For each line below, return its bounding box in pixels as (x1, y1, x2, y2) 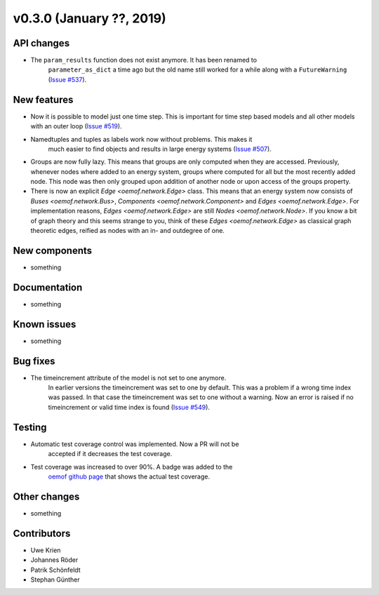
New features (13, 93, 74, 105)
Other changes (13, 490, 80, 502)
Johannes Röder (30, 556, 79, 564)
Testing (13, 421, 47, 433)
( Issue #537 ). (48, 75, 87, 83)
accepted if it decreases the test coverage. (48, 450, 173, 458)
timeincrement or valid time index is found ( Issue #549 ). (48, 403, 211, 411)
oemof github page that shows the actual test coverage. (48, 472, 211, 481)
